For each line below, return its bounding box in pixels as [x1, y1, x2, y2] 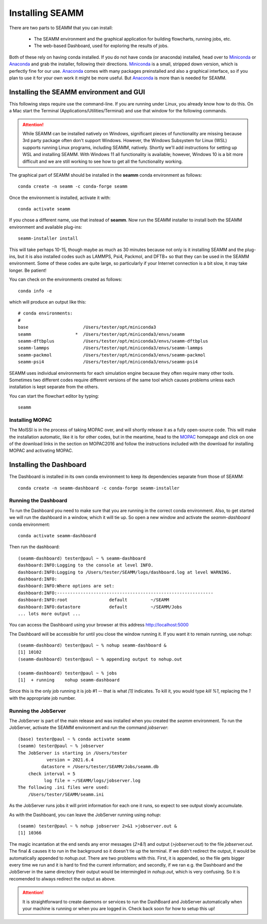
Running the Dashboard [9, 497, 68, 504]
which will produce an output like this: [9, 299, 87, 305]
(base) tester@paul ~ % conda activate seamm [18, 736, 131, 742]
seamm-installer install [18, 236, 78, 241]
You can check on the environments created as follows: [9, 276, 122, 282]
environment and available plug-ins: [9, 224, 83, 230]
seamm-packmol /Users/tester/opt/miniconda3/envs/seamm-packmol [18, 352, 206, 358]
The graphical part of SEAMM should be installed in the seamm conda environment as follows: [9, 172, 202, 178]
